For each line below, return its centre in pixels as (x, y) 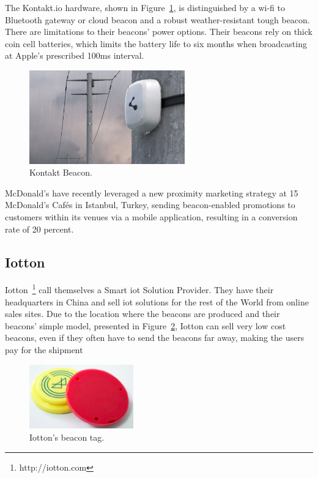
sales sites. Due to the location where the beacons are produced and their (142, 314)
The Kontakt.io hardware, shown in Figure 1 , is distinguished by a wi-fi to (145, 7)
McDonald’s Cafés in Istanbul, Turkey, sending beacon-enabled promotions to (150, 205)
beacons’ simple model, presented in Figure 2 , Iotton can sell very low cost (146, 325)
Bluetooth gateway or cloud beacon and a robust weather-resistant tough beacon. (157, 19)
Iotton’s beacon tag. (67, 437)
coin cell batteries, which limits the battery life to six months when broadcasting (156, 43)
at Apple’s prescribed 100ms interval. (75, 55)
